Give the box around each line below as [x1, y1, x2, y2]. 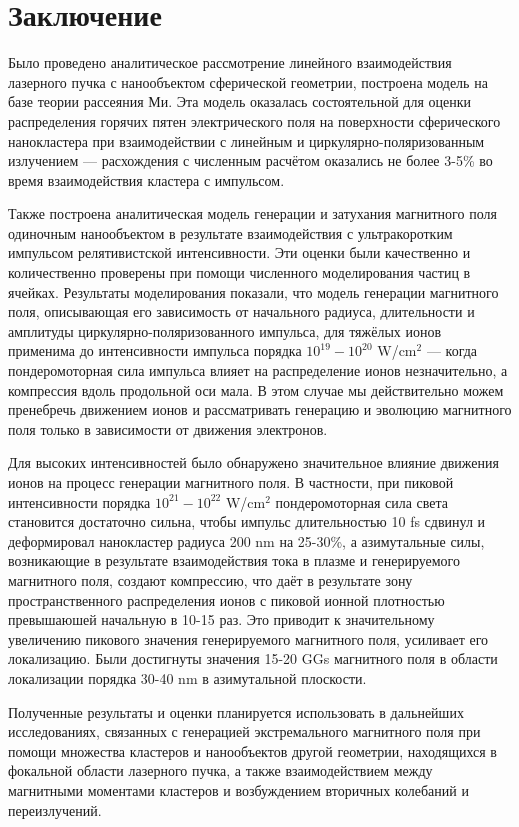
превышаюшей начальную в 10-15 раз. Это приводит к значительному [8, 609, 435, 630]
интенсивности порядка [8, 491, 151, 512]
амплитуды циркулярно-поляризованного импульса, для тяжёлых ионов [8, 320, 442, 341]
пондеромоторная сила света [275, 491, 449, 512]
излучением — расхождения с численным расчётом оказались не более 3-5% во [8, 150, 493, 171]
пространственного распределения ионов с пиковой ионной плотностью [8, 589, 445, 610]
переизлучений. [8, 799, 102, 820]
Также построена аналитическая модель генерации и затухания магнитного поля [8, 203, 497, 224]
